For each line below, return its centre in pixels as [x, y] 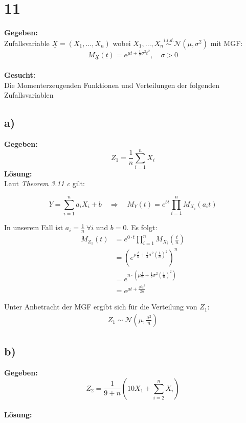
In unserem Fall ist [34, 227]
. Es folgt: [142, 227]
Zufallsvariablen [29, 95]
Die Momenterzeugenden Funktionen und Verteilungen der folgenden [112, 85]
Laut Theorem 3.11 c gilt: [44, 183]
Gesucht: [20, 75]
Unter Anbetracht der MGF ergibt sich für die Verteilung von [101, 307]
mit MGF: [227, 43]
